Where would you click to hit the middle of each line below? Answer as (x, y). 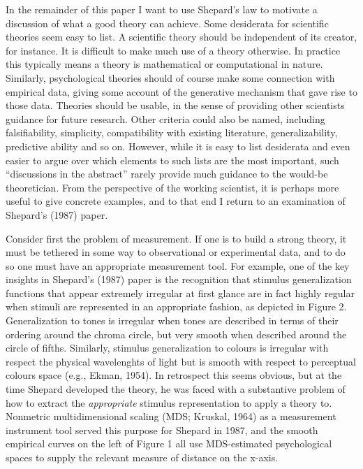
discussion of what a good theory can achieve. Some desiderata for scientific (167, 23)
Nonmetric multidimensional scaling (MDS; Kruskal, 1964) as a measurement (171, 416)
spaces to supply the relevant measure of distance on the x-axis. (142, 457)
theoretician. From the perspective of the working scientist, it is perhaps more (172, 187)
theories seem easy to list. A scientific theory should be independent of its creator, (181, 37)
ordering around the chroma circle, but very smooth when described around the (176, 334)
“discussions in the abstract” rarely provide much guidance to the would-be (167, 174)
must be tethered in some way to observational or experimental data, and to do (176, 252)
